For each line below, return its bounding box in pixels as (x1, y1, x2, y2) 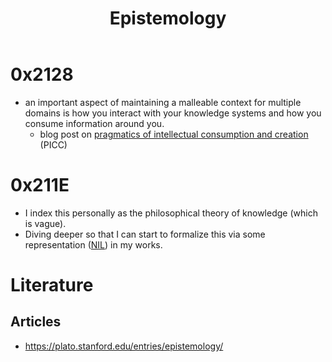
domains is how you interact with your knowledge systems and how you (24, 107, 322, 119)
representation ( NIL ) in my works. (24, 238, 163, 251)
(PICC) (39, 138, 68, 151)
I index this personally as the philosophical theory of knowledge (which (24, 207, 318, 219)
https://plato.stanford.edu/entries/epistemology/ (24, 340, 224, 352)
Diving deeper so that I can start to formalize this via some (24, 228, 266, 240)
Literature (10, 274, 94, 297)
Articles (10, 313, 62, 331)
